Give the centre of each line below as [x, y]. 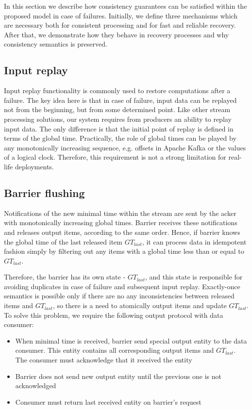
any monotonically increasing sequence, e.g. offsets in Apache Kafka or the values [125, 147]
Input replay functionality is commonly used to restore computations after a [117, 90]
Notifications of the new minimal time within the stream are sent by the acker [120, 213]
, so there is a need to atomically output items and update [140, 305]
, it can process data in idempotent [194, 241]
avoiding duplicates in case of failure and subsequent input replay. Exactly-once [122, 286]
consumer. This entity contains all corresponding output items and [115, 350]
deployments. [34, 166]
